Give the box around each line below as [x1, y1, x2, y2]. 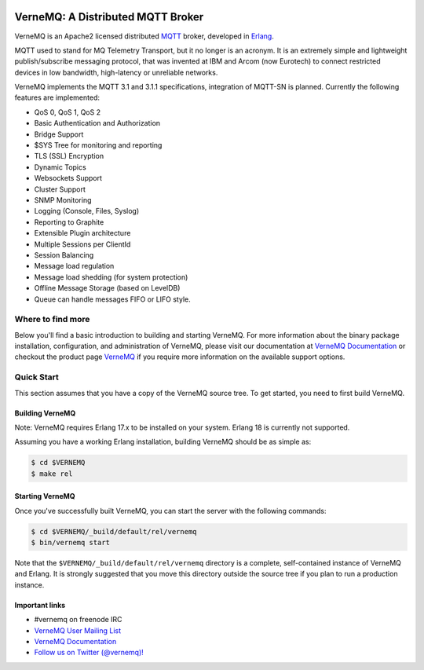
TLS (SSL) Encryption [34, 152, 104, 161]
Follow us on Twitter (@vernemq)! [34, 648, 144, 657]
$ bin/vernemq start [31, 538, 110, 547]
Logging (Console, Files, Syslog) [34, 207, 140, 216]
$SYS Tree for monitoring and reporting [34, 141, 163, 150]
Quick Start [14, 372, 59, 383]
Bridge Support [34, 130, 84, 139]
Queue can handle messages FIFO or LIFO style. [34, 295, 192, 304]
